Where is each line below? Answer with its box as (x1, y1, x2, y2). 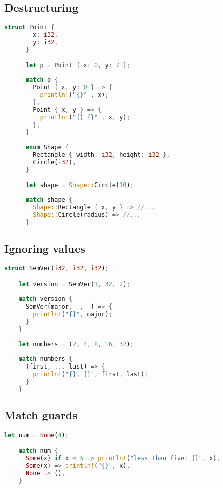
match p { (25, 76, 58, 84)
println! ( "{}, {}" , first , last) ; (33, 371, 148, 378)
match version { (18, 295, 73, 303)
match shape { (25, 196, 73, 204)
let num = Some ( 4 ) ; (4, 431, 69, 439)
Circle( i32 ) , (33, 158, 77, 166)
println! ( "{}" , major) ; (33, 311, 112, 318)
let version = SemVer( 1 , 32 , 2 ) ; (18, 280, 130, 288)
